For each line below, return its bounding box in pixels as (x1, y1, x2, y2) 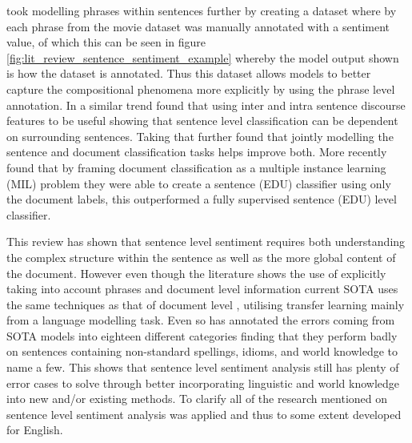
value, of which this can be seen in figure (6, 34, 206, 50)
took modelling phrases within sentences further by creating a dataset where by (6, 2, 397, 18)
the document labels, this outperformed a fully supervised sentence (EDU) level (6, 191, 397, 207)
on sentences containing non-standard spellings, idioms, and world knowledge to (6, 343, 398, 360)
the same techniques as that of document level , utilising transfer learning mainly (6, 296, 405, 312)
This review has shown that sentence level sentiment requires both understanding (6, 233, 406, 250)
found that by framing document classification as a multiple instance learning (6, 159, 386, 175)
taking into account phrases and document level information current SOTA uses (6, 280, 398, 297)
